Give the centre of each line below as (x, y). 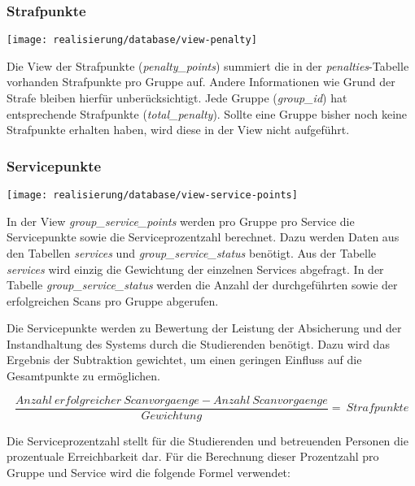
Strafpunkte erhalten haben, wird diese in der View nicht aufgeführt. (178, 130)
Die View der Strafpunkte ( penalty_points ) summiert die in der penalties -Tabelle (208, 65)
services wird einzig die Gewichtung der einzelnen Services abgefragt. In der (195, 269)
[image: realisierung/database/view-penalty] (132, 40)
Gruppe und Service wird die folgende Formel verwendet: (149, 472)
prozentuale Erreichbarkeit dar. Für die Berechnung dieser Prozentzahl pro (193, 456)
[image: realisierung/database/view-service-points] (152, 195)
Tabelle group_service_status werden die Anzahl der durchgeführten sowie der (202, 285)
